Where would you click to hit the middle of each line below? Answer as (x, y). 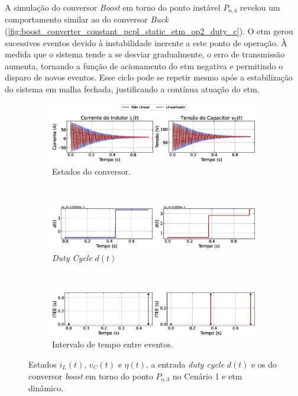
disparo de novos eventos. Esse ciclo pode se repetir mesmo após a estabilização (149, 77)
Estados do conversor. (92, 171)
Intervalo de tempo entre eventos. (113, 344)
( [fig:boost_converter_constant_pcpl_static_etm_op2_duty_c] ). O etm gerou (149, 31)
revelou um (260, 7)
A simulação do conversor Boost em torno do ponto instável (113, 7)
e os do (264, 364)
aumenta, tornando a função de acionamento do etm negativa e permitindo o (144, 65)
